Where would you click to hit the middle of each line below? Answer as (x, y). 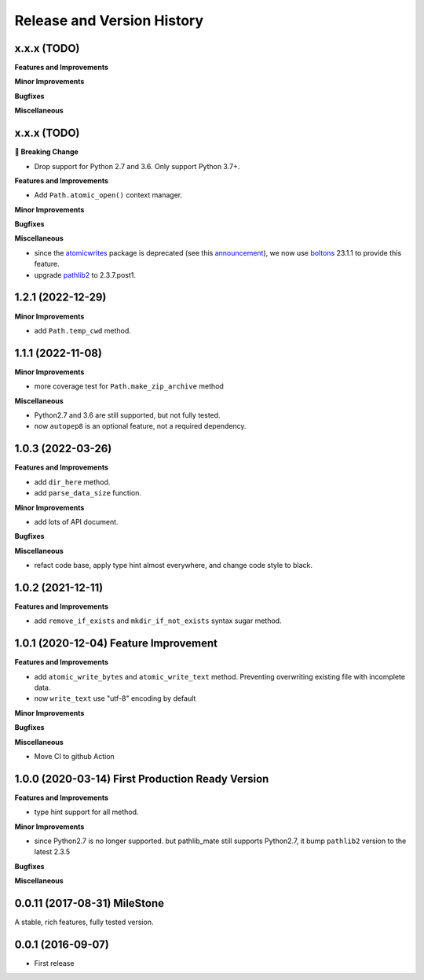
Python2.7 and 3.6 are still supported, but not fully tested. (127, 415)
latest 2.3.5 (52, 852)
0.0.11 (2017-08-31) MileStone (90, 903)
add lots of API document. (76, 521)
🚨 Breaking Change (46, 152)
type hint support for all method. (86, 812)
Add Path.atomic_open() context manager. (108, 195)
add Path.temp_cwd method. (82, 330)
